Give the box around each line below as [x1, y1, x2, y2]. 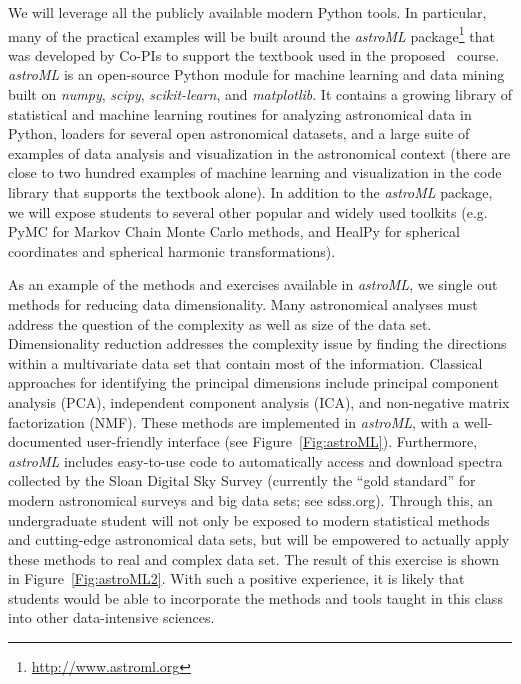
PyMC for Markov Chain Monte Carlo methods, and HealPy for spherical [8, 221, 460, 242]
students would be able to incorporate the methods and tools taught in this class [8, 587, 503, 608]
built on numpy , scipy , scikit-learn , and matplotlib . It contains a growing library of [8, 84, 513, 105]
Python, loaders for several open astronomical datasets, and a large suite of [8, 123, 470, 144]
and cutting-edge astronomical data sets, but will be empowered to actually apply [8, 529, 510, 550]
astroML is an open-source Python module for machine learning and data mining [8, 64, 505, 85]
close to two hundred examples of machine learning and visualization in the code [8, 162, 502, 183]
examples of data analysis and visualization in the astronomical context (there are [8, 142, 511, 163]
